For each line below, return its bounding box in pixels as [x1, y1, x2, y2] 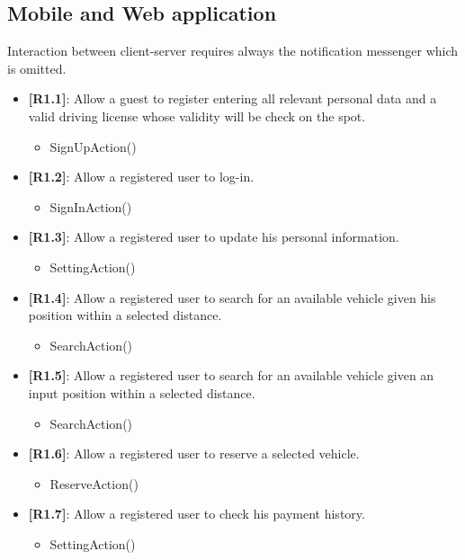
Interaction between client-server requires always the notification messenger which [7, 41, 459, 60]
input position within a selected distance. [28, 383, 255, 402]
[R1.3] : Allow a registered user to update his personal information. [28, 227, 399, 246]
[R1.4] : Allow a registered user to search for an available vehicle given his [28, 288, 436, 307]
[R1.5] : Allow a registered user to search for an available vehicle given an [28, 366, 434, 385]
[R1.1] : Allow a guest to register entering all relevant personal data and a [28, 89, 437, 108]
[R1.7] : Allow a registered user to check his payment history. [28, 504, 365, 523]
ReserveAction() [49, 474, 139, 493]
